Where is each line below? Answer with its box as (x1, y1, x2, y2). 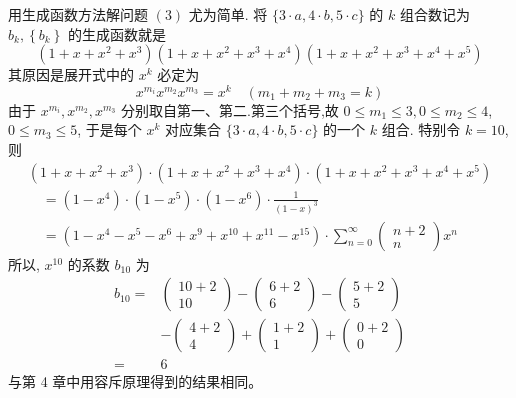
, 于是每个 (77, 119, 142, 140)
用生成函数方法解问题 (8, 4, 148, 24)
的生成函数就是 (67, 23, 166, 44)
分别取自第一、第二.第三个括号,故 (121, 99, 339, 120)
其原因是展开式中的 (8, 64, 134, 85)
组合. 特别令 (381, 119, 461, 140)
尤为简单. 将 (188, 4, 268, 24)
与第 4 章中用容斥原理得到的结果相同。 (8, 371, 263, 392)
